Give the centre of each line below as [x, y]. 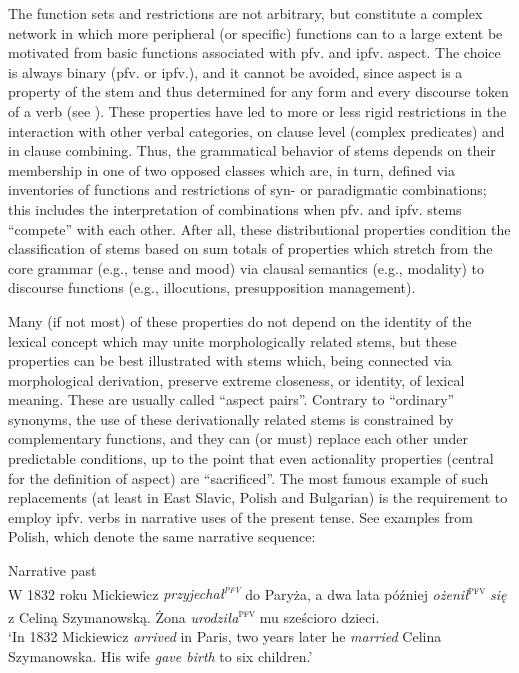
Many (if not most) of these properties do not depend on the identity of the [240, 320]
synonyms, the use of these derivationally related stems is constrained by [231, 418]
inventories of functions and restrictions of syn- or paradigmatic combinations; [247, 189]
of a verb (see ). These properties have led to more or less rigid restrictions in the [257, 110]
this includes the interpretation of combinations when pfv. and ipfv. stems [235, 208]
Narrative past [52, 570]
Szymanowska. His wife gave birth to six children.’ [160, 655]
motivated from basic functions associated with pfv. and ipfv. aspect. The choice [254, 52]
